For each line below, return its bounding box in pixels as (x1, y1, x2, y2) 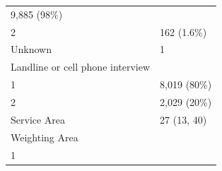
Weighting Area (11, 129, 78, 144)
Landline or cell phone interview (11, 59, 151, 74)
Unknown (11, 42, 52, 57)
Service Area (11, 112, 66, 126)
